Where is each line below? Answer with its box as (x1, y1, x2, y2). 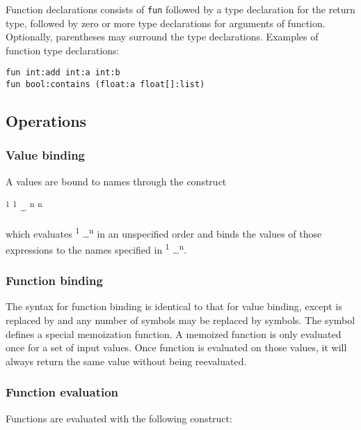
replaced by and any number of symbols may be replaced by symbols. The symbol (6, 312, 355, 327)
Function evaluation (6, 383, 119, 401)
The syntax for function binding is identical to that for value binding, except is (6, 299, 342, 314)
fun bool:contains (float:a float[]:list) (6, 79, 205, 90)
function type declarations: (6, 43, 120, 57)
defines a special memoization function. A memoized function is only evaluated (6, 326, 342, 341)
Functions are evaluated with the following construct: (6, 410, 232, 425)
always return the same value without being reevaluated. (6, 353, 247, 368)
